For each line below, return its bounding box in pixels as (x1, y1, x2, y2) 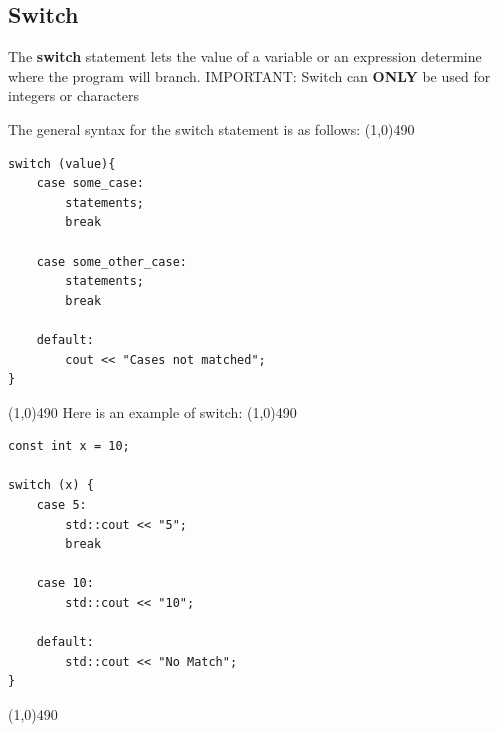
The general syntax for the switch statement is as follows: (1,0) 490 (8, 118, 415, 139)
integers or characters (8, 85, 139, 106)
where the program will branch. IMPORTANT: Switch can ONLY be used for (8, 65, 491, 86)
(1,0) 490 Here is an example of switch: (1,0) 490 (8, 401, 297, 422)
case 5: (36, 498, 87, 513)
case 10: (36, 576, 94, 591)
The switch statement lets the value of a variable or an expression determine (8, 46, 482, 67)
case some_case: (36, 176, 145, 191)
